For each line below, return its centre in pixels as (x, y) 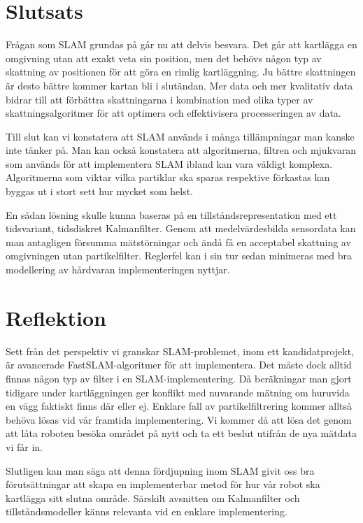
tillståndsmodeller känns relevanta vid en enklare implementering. (147, 511)
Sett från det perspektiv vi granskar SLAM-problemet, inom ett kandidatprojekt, (180, 351)
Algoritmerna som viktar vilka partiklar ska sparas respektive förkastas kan (168, 177)
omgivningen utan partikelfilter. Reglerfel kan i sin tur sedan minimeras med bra (179, 256)
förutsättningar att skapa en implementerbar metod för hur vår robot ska (163, 484)
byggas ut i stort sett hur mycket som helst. (99, 191)
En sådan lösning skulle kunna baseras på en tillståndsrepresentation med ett (171, 214)
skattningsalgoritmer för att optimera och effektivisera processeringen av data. (173, 113)
